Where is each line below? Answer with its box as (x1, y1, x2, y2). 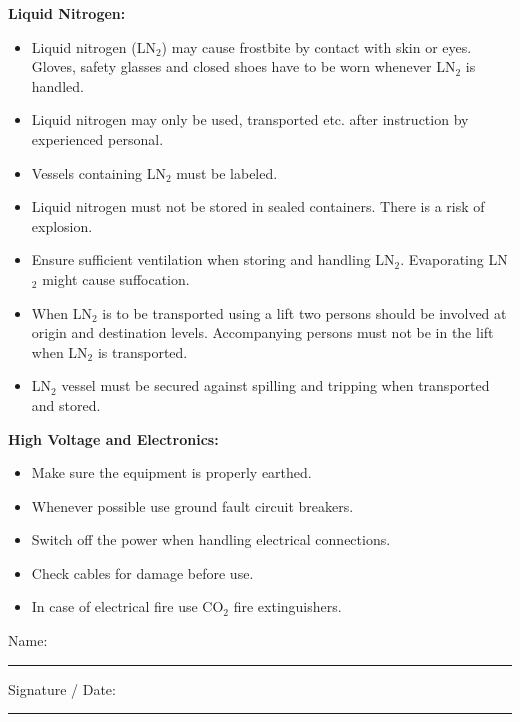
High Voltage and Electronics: (8, 428, 219, 449)
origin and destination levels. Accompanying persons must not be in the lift (31, 322, 494, 343)
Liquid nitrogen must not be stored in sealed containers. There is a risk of (31, 196, 485, 217)
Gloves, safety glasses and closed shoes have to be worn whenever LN (31, 56, 456, 77)
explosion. (31, 215, 93, 236)
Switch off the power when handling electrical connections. (31, 529, 391, 550)
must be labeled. (176, 162, 278, 183)
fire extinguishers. (233, 596, 342, 617)
